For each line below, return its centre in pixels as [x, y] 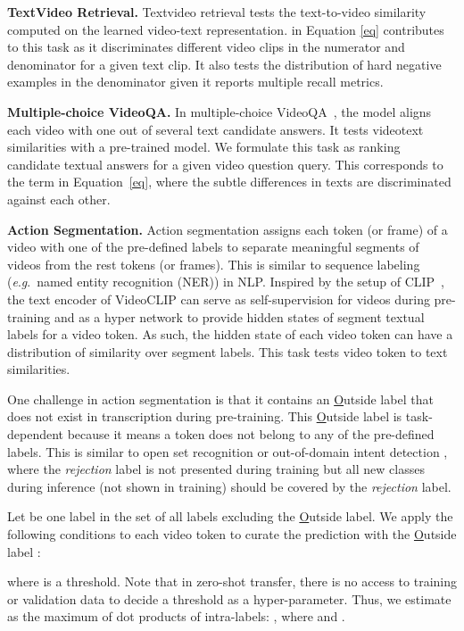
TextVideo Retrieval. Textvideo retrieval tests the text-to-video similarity [217, 12]
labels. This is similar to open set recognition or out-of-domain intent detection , [228, 451]
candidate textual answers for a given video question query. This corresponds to [225, 164]
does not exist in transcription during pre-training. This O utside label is [205, 416]
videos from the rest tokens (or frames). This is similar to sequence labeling [214, 264]
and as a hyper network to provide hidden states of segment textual [239, 316]
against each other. [59, 199]
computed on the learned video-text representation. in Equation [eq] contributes [226, 29]
